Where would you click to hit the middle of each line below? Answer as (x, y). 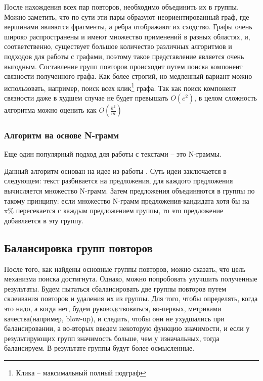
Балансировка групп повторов (78, 247)
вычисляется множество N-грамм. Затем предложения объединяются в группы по (129, 190)
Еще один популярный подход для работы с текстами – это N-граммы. (113, 154)
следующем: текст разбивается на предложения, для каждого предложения (119, 181)
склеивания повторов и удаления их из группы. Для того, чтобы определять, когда (131, 298)
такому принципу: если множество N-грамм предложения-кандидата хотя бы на (127, 200)
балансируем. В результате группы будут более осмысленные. (99, 348)
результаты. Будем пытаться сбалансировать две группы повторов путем (115, 288)
